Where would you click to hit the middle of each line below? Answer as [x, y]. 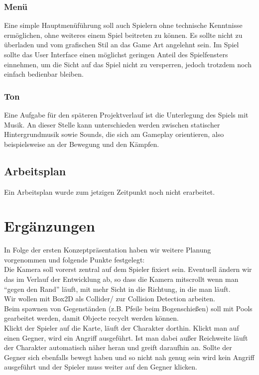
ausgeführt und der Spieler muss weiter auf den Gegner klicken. [101, 367]
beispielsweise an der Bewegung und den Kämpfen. [82, 144]
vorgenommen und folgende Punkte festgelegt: [74, 259]
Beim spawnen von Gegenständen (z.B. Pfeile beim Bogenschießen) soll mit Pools [128, 308]
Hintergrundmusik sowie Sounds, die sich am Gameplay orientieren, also [114, 134]
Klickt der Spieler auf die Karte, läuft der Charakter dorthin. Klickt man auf [122, 328]
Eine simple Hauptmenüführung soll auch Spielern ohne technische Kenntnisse [123, 25]
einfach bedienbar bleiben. [44, 74]
